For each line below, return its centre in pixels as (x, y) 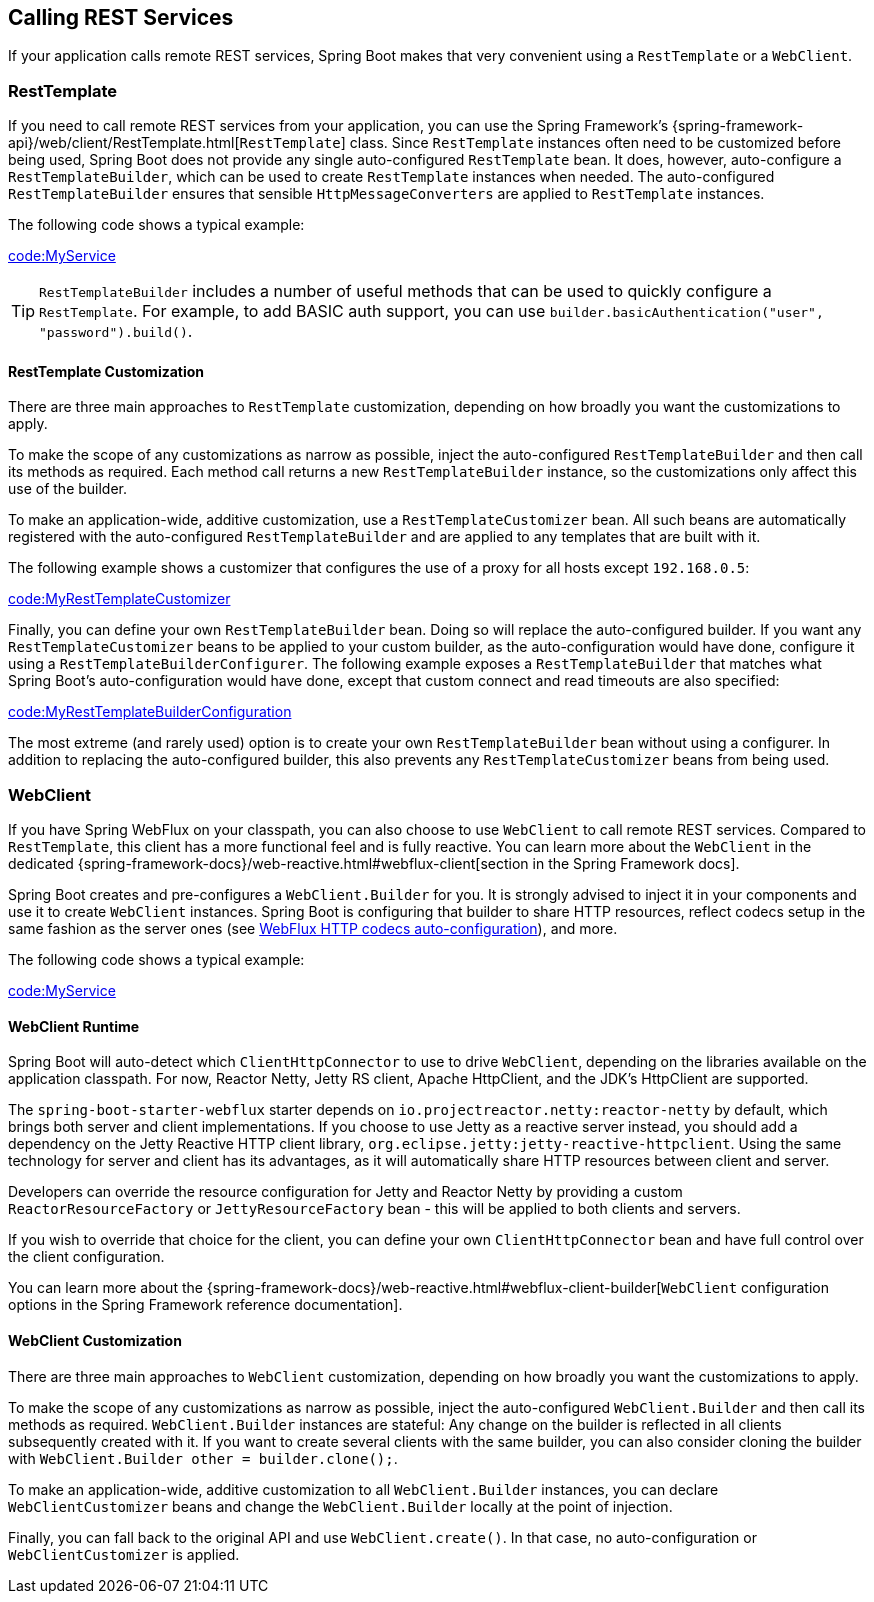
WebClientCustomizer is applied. (124, 1554)
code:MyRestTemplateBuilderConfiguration (150, 712)
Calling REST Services (121, 17)
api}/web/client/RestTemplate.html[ (124, 143)
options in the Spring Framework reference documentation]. (205, 1305)
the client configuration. (86, 1257)
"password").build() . (116, 331)
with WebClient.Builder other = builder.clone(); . (203, 1458)
